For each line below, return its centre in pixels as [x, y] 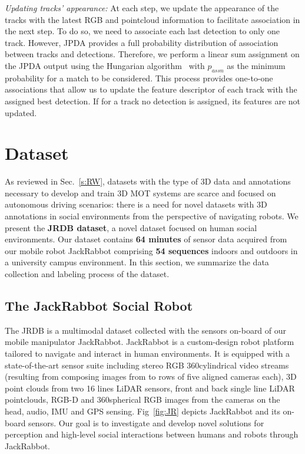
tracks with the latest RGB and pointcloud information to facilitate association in [152, 19]
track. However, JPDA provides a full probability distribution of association [142, 42]
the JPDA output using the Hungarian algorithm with [105, 65]
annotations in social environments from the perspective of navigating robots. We [152, 216]
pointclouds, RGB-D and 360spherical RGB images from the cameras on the [142, 399]
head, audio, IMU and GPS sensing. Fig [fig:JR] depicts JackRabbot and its [142, 411]
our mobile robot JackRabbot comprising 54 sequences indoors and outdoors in [151, 250]
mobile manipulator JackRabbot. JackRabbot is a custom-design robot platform [150, 342]
